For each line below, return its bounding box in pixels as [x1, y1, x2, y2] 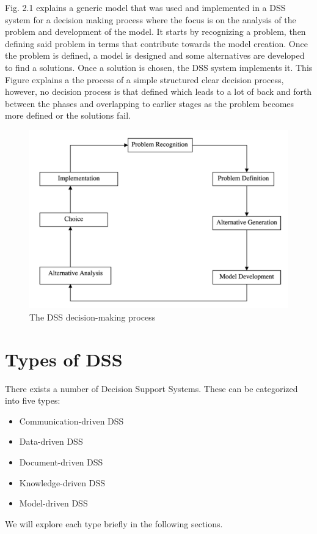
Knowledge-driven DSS [19, 476, 106, 489]
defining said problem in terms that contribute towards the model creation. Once [5, 37, 308, 50]
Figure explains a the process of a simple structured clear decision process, [5, 73, 284, 86]
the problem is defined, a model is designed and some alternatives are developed [5, 49, 305, 62]
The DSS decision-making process [29, 310, 156, 323]
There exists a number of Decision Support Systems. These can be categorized [5, 382, 298, 395]
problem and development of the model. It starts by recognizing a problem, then [5, 25, 306, 38]
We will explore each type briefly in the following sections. [5, 517, 223, 530]
